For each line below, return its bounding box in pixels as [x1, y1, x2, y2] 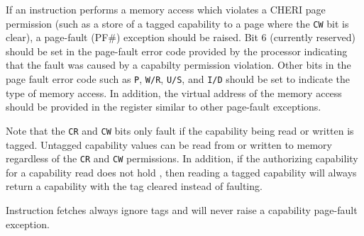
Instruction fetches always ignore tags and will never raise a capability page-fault [6, 202, 358, 217]
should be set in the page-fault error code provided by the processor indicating [6, 43, 348, 58]
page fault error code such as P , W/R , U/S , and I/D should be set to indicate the [6, 72, 351, 86]
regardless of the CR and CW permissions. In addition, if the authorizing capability [6, 151, 358, 166]
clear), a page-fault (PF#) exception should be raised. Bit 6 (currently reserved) [6, 30, 355, 45]
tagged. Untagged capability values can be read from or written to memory [6, 137, 332, 152]
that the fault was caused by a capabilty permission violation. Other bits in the [6, 57, 351, 72]
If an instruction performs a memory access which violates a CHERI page [6, 2, 326, 16]
